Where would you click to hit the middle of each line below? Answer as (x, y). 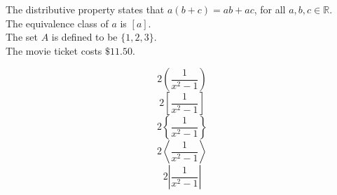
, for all (270, 9)
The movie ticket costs (54, 50)
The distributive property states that (85, 9)
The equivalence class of (57, 23)
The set (22, 37)
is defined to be (84, 37)
